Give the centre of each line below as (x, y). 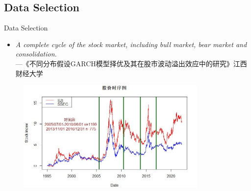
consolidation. (36, 54)
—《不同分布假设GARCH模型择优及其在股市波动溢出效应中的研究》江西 (131, 63)
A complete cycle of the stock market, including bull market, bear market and (131, 44)
